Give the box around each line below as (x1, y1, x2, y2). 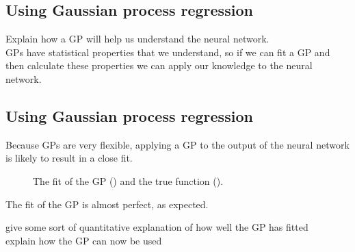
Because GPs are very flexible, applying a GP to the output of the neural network (5, 137, 350, 151)
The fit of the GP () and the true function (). (33, 173, 224, 188)
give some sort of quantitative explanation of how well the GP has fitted (5, 220, 308, 234)
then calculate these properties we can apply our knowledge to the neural (5, 58, 313, 73)
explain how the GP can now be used (5, 233, 162, 247)
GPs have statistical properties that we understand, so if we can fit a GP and (5, 45, 330, 59)
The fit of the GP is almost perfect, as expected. (5, 197, 209, 211)
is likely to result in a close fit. (5, 151, 133, 165)
